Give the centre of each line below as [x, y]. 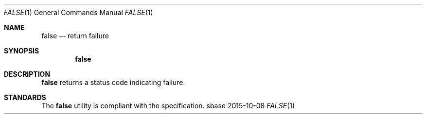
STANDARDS [25, 97]
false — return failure [75, 36]
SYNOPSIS [22, 51]
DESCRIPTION [27, 74]
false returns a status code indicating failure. [113, 82]
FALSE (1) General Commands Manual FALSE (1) [79, 12]
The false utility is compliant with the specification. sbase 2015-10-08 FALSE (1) [168, 106]
